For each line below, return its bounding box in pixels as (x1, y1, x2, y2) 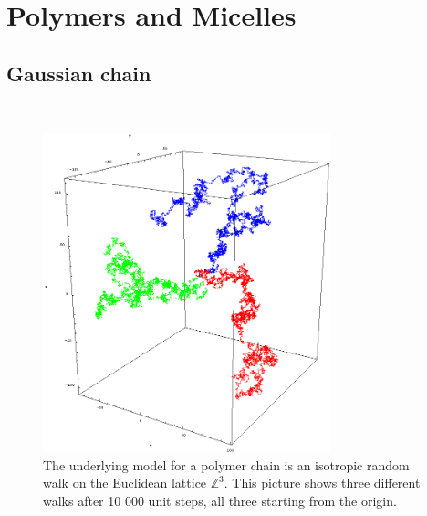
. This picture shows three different (224, 473, 421, 492)
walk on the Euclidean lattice (43, 473, 207, 492)
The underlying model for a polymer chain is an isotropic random (43, 455, 410, 474)
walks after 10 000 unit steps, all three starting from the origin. (43, 490, 397, 510)
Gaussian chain (6, 58, 151, 87)
